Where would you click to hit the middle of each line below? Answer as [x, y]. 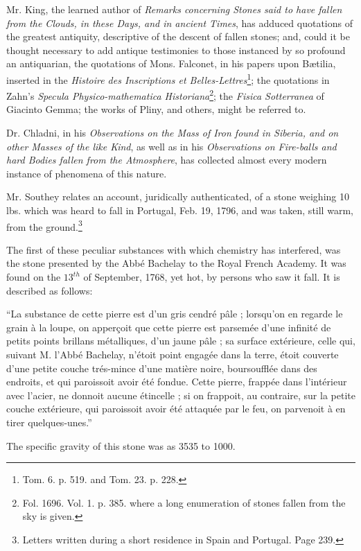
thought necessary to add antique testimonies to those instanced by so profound [176, 50]
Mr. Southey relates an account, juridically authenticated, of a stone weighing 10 [178, 196]
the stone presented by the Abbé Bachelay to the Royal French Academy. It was [176, 263]
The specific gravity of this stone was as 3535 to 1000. [121, 445]
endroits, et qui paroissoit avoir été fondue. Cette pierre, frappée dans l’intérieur [177, 382]
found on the [34, 277]
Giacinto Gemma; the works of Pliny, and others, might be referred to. [156, 109]
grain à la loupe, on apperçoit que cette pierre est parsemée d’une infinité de [169, 327]
